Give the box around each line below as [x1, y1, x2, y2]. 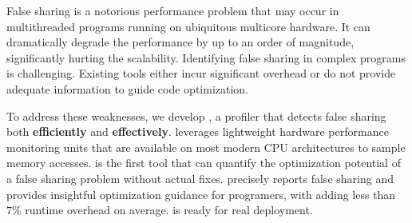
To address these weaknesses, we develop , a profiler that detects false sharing [6, 107, 386, 124]
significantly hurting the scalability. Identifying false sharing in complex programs [6, 49, 406, 66]
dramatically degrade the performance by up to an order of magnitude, [6, 34, 355, 50]
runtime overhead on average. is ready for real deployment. [25, 201, 313, 218]
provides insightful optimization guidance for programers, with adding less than [6, 185, 396, 202]
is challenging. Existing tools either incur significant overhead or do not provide [6, 65, 396, 82]
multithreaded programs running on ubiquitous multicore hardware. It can [6, 18, 370, 34]
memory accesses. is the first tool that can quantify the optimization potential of [6, 154, 401, 171]
